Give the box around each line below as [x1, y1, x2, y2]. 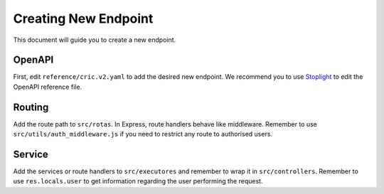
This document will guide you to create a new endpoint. [13, 36, 176, 44]
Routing [13, 101, 49, 113]
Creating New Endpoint [13, 11, 154, 26]
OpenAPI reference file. [13, 82, 82, 91]
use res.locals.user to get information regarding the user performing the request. [13, 177, 263, 185]
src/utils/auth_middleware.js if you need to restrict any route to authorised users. [13, 130, 273, 139]
